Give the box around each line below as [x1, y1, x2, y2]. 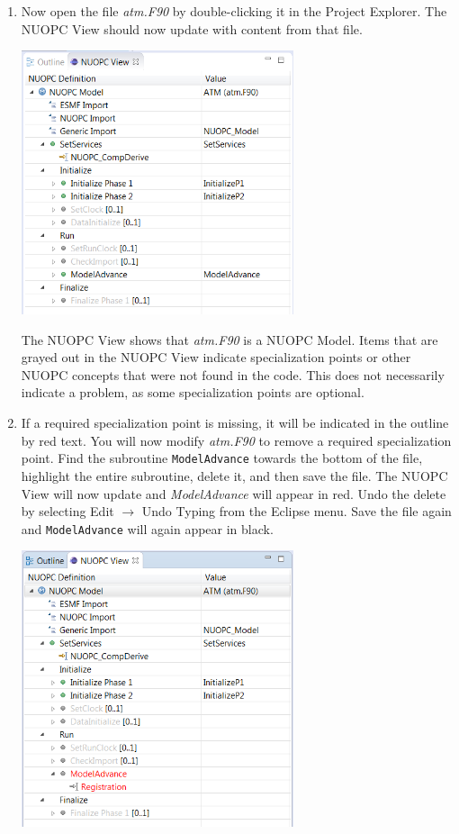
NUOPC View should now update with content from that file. [21, 19, 363, 38]
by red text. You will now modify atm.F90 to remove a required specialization [21, 431, 452, 449]
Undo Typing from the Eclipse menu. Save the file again [141, 502, 452, 521]
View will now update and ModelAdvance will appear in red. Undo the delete [21, 484, 446, 503]
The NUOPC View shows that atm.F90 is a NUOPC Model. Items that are [21, 330, 438, 349]
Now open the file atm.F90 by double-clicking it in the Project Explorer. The [21, 2, 447, 20]
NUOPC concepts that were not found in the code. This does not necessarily [21, 365, 445, 384]
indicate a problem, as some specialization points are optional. [21, 383, 364, 402]
